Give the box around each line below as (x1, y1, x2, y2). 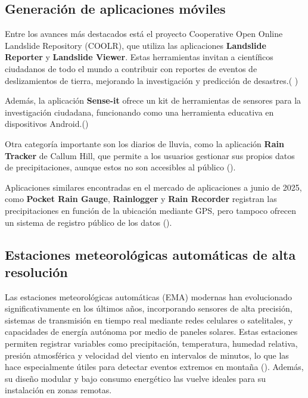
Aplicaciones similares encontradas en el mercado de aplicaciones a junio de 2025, (5, 181, 302, 193)
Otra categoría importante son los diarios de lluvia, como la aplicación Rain (5, 137, 284, 150)
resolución (5, 262, 68, 281)
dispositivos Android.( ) (5, 117, 89, 130)
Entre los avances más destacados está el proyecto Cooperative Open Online (5, 27, 283, 40)
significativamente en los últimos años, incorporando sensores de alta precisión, (5, 302, 293, 315)
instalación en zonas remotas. (5, 384, 112, 396)
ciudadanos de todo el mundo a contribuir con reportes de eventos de (5, 62, 257, 74)
